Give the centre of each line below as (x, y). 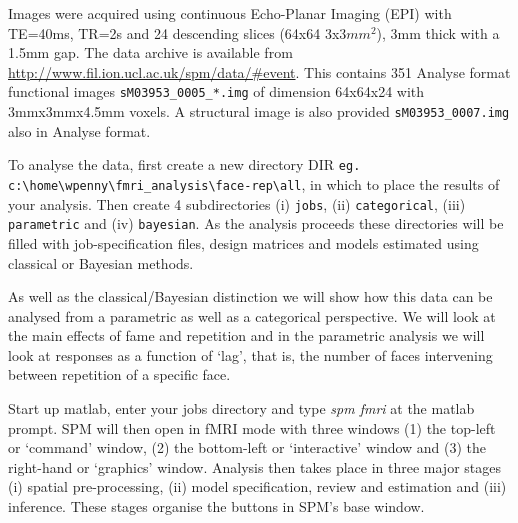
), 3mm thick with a (438, 32)
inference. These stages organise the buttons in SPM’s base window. (216, 506)
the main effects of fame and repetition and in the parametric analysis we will (246, 335)
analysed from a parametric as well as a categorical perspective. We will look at (252, 315)
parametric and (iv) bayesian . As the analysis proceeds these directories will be (256, 223)
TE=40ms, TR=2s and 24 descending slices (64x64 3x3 (177, 32)
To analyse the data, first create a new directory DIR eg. (184, 164)
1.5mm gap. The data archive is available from (150, 52)
